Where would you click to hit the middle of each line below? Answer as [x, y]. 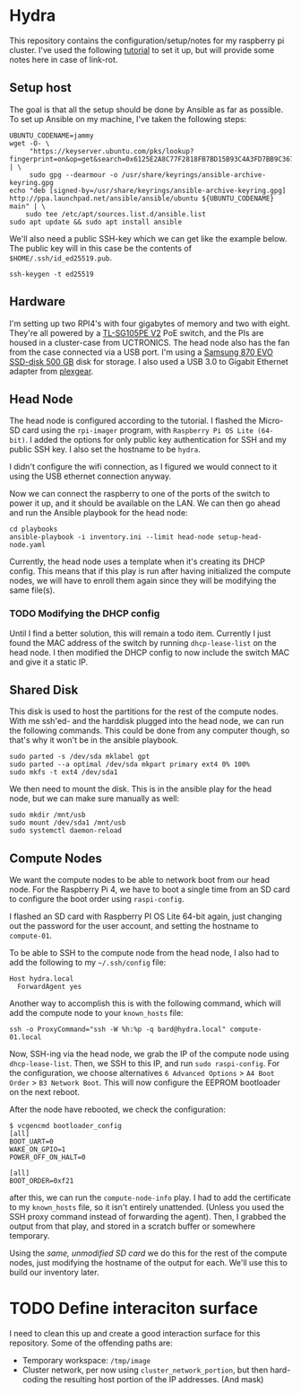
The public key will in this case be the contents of [101, 248]
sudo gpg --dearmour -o [73, 175]
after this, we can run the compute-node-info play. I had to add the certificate [150, 1198]
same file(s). [32, 590]
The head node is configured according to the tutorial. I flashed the [133, 421]
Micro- [271, 421]
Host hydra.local [42, 979]
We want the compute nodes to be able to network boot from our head [140, 880]
